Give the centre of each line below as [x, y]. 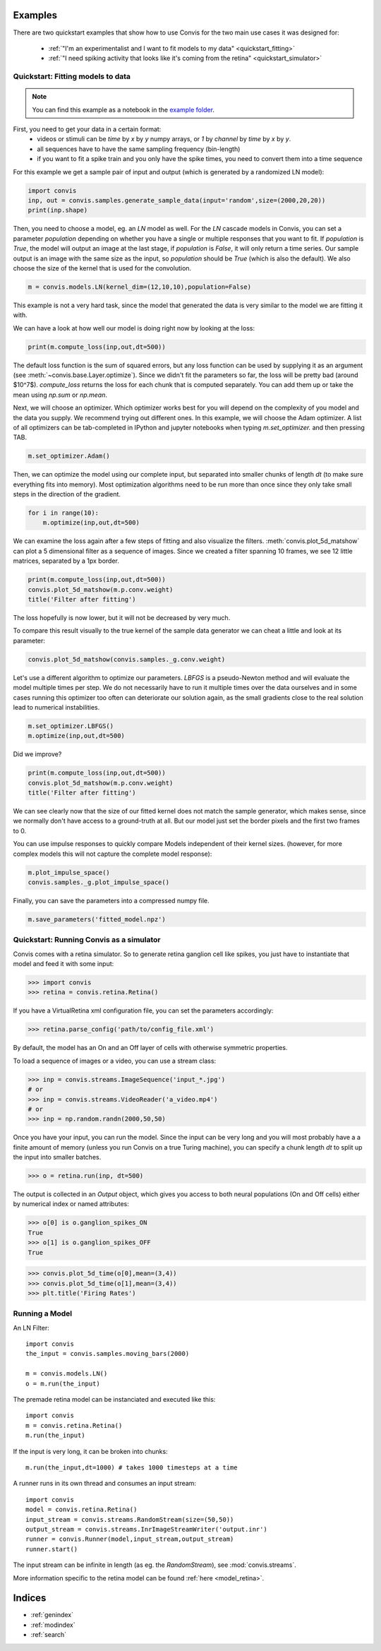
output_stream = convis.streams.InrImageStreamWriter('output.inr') [146, 1529]
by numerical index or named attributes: [71, 1204]
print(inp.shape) [58, 210]
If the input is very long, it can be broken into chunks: [91, 1451]
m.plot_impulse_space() [69, 872]
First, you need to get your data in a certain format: [87, 129]
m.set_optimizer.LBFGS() [71, 726]
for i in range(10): [63, 513]
